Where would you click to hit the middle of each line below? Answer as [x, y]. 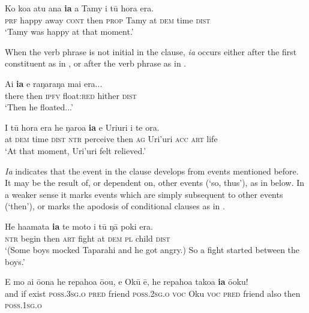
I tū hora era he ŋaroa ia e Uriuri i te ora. [82, 127]
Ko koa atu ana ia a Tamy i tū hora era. [79, 8]
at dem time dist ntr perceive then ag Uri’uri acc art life [111, 139]
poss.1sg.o [23, 305]
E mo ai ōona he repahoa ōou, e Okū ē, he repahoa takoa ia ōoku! [127, 282]
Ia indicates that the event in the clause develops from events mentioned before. [152, 171]
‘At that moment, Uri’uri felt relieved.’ [76, 150]
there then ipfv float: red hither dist [71, 95]
